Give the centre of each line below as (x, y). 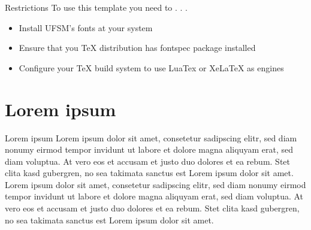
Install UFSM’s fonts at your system (86, 27)
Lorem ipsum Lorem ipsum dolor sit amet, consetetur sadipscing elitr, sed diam (151, 137)
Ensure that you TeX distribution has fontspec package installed (137, 48)
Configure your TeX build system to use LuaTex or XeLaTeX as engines (151, 67)
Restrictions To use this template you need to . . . (96, 7)
